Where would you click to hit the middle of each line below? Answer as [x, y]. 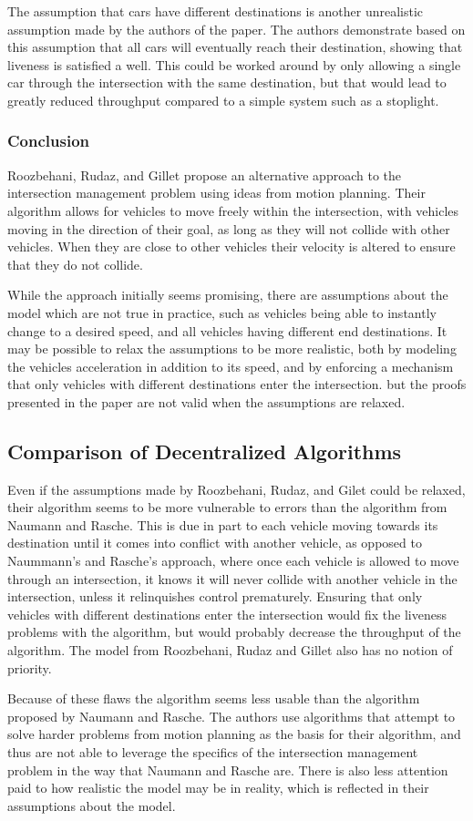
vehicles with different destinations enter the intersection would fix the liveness [227, 614]
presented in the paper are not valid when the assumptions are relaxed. [206, 401]
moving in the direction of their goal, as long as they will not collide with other [229, 228]
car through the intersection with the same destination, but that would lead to [227, 82]
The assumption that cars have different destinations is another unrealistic [216, 11]
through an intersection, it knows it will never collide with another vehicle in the [232, 578]
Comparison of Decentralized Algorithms [205, 451]
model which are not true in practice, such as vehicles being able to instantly [222, 312]
